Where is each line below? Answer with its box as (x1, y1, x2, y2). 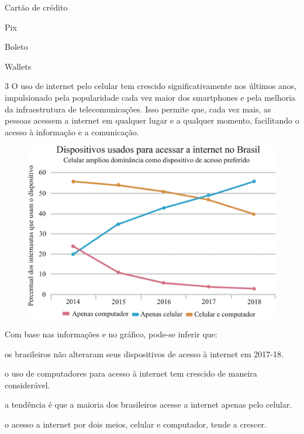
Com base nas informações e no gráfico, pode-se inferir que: (5, 328, 217, 340)
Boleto (5, 40, 28, 53)
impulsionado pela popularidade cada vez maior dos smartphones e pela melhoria (5, 91, 296, 103)
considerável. (5, 378, 50, 391)
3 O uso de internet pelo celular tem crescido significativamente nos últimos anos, (5, 80, 297, 92)
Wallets (5, 60, 32, 72)
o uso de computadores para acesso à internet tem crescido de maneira (5, 367, 257, 380)
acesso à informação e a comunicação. (5, 125, 139, 138)
